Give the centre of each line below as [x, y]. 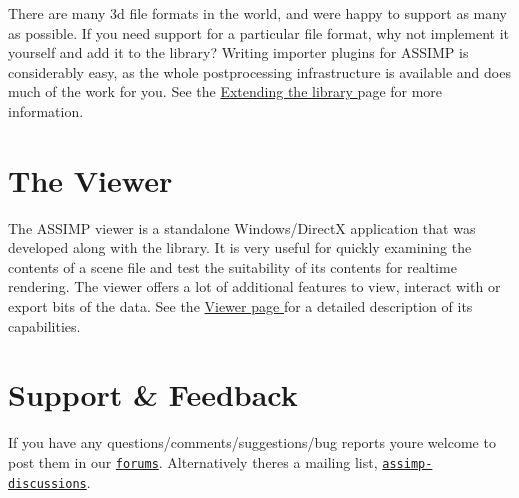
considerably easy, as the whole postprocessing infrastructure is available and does [259, 71]
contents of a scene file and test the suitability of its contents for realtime [232, 266]
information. [46, 110]
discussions [47, 483]
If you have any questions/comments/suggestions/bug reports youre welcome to [252, 442]
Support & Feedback [153, 394]
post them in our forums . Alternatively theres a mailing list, [193, 461]
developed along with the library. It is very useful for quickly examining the [240, 247]
